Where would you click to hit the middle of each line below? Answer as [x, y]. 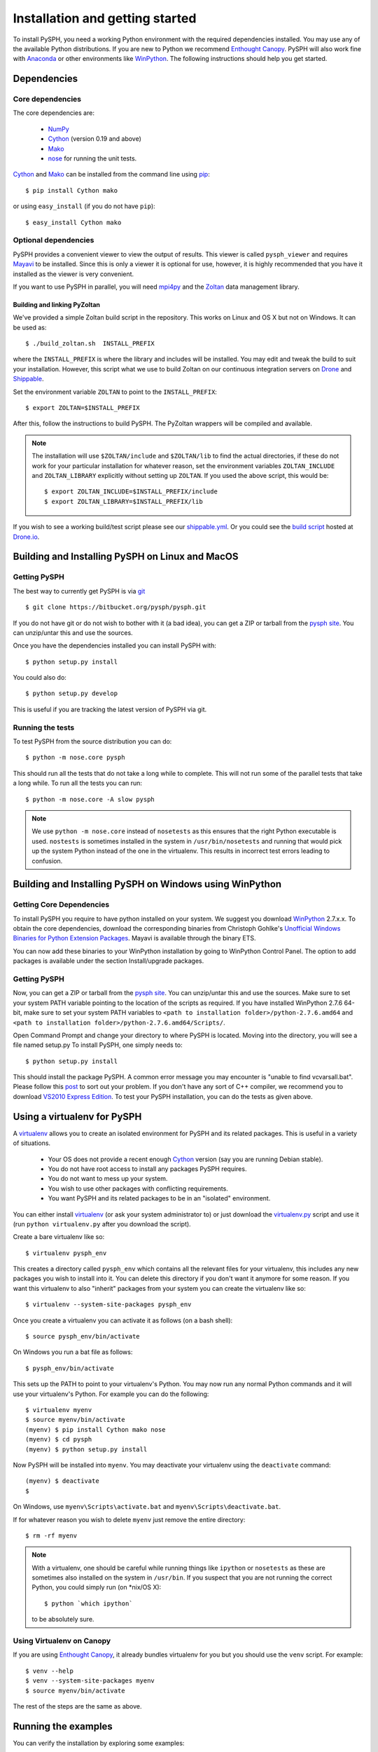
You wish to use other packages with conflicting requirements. [138, 1189]
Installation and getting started [105, 18]
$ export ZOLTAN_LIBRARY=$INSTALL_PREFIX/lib [124, 501]
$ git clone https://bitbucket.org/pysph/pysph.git [116, 607]
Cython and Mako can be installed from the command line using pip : [111, 174]
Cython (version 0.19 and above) [94, 139]
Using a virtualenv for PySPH [77, 1117]
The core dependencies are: [54, 113]
